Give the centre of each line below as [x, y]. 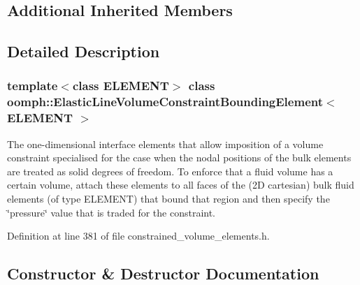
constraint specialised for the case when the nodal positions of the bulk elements [179, 158]
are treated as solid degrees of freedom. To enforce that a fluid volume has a [170, 171]
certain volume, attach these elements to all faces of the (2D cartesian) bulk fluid [181, 185]
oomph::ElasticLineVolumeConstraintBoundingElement [165, 102]
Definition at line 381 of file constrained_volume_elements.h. [138, 236]
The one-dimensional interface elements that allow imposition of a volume [165, 144]
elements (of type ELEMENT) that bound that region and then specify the [168, 198]
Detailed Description [84, 51]
